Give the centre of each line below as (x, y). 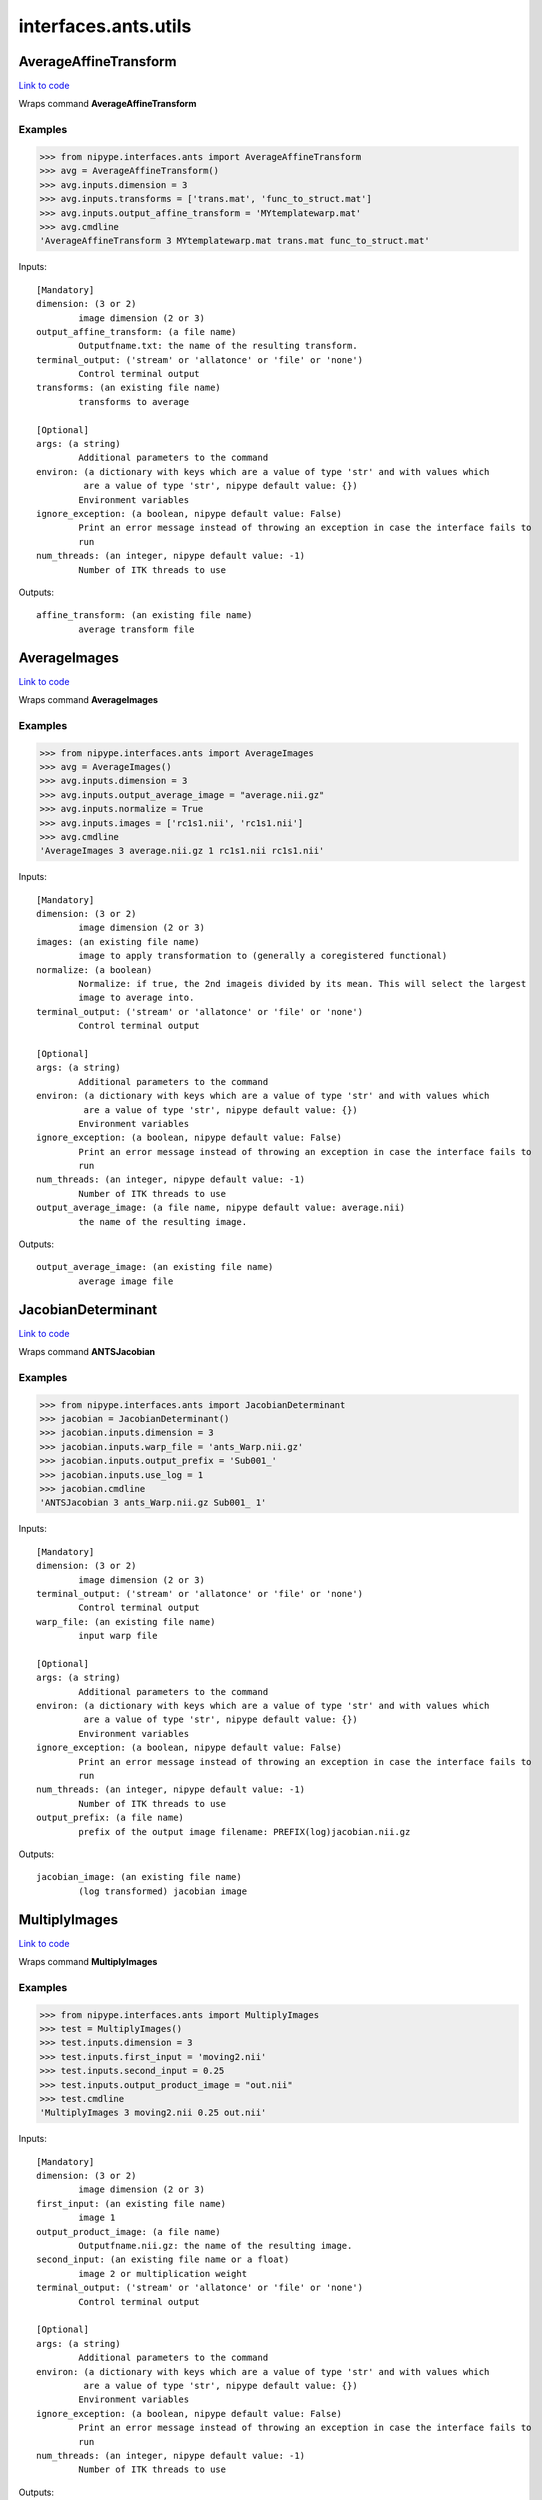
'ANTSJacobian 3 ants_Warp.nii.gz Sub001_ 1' (153, 1503)
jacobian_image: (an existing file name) (139, 1877)
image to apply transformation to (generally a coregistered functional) (263, 956)
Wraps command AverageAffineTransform (107, 104)
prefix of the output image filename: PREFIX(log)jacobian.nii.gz (244, 1831)
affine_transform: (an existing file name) (144, 615)
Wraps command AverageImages (88, 699)
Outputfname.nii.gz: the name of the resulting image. (215, 2246)
